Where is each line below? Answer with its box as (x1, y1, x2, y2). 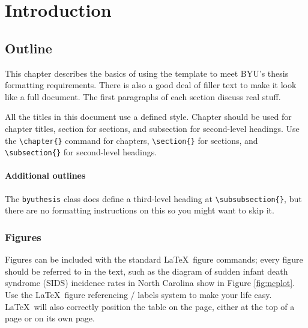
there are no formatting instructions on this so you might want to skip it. (5, 204, 274, 216)
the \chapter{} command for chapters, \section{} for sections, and (5, 134, 258, 146)
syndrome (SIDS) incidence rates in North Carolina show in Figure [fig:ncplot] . (5, 276, 295, 289)
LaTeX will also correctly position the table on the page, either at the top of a (5, 300, 295, 312)
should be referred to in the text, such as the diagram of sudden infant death (5, 264, 288, 277)
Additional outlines (5, 169, 86, 182)
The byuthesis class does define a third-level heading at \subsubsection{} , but (5, 192, 302, 204)
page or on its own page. (5, 312, 95, 324)
